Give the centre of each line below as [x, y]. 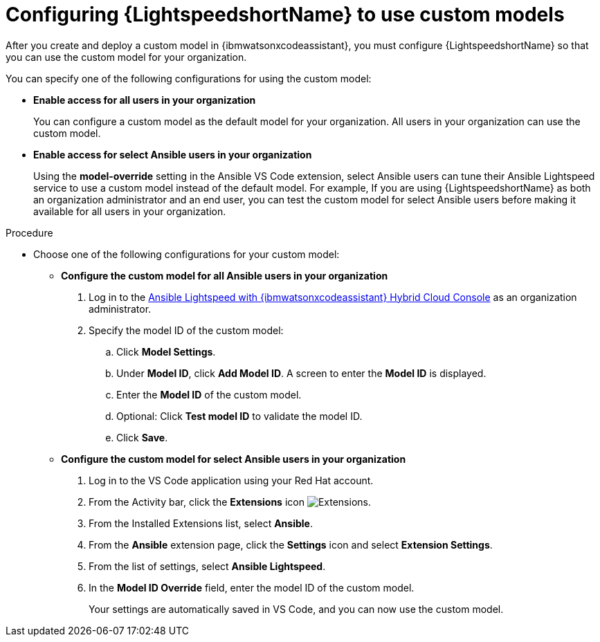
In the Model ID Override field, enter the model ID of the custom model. [252, 587]
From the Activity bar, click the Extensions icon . [230, 502]
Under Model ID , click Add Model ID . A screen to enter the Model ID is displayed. [301, 373]
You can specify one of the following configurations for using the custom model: [189, 78]
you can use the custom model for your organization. [126, 57]
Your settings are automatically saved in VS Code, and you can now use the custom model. [296, 609]
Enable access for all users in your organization [145, 100]
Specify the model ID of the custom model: [186, 330]
